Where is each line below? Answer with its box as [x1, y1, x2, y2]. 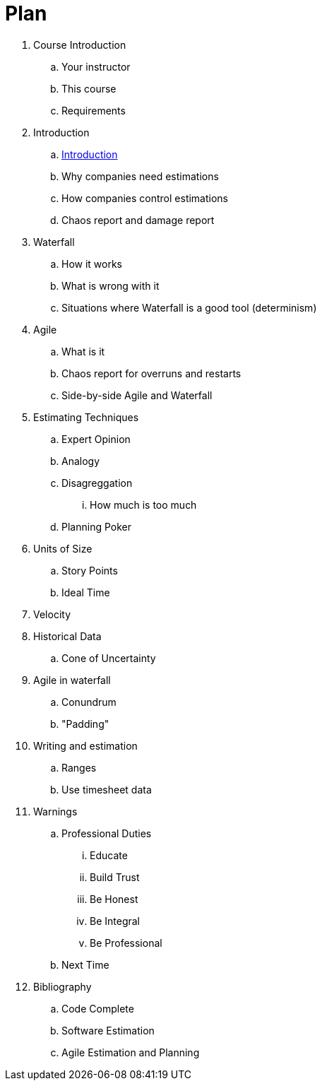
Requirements [61, 104, 126, 117]
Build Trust [90, 870, 140, 883]
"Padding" [61, 717, 109, 730]
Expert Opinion [61, 432, 131, 445]
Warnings [33, 805, 78, 818]
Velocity [33, 608, 71, 620]
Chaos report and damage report [61, 213, 215, 226]
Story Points [61, 564, 118, 577]
